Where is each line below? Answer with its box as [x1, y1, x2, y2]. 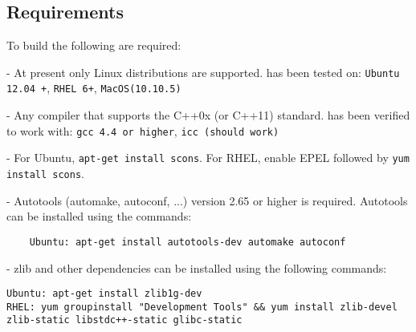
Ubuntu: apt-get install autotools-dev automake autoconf [29, 236, 346, 248]
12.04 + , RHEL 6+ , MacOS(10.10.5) [6, 79, 181, 96]
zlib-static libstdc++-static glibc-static [6, 314, 243, 326]
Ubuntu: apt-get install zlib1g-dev [6, 288, 202, 300]
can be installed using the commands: [6, 208, 192, 225]
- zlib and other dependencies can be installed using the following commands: [6, 259, 387, 276]
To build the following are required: [6, 37, 181, 54]
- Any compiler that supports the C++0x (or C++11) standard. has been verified [6, 107, 410, 123]
